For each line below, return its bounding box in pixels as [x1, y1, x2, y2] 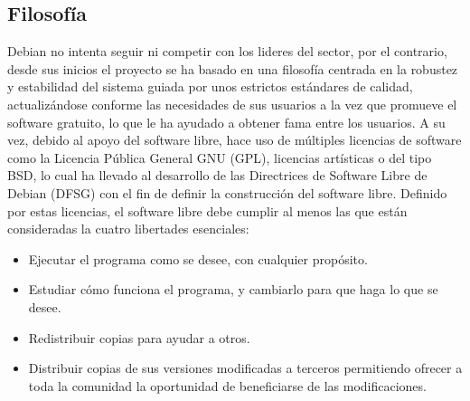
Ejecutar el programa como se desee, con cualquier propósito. [28, 249, 368, 268]
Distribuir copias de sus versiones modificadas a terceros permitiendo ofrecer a [28, 358, 463, 377]
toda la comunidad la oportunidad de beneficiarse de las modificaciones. [28, 376, 427, 395]
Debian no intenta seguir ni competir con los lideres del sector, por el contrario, [7, 42, 447, 61]
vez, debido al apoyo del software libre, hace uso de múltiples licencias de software [7, 130, 462, 149]
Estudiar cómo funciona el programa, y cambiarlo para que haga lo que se [28, 280, 438, 299]
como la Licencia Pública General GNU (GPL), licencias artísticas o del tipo [7, 148, 432, 167]
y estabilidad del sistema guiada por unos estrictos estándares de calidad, [7, 77, 413, 96]
